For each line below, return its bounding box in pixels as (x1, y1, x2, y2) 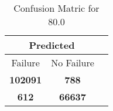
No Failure (51, 56, 94, 69)
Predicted (29, 38, 75, 52)
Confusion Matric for (13, 1, 100, 15)
